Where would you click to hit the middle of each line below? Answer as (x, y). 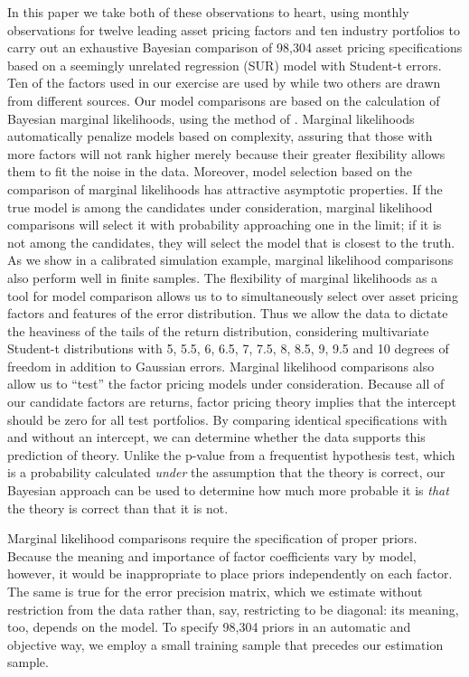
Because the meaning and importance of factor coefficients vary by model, (212, 555)
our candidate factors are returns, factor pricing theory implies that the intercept (232, 402)
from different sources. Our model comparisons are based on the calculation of (224, 100)
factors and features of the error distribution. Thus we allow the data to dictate (228, 313)
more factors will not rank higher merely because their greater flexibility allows (226, 153)
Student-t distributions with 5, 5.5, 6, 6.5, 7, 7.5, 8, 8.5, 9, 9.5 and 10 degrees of (228, 348)
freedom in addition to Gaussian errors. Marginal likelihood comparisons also (221, 366)
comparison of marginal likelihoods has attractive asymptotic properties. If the (225, 188)
